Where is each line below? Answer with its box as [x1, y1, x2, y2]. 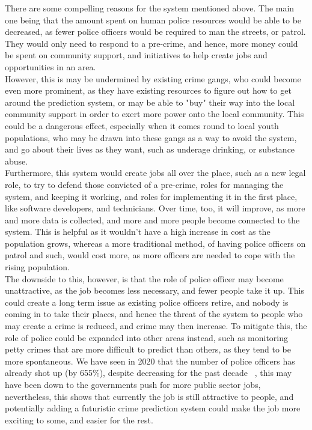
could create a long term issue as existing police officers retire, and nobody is [5, 295, 289, 308]
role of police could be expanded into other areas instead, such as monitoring [5, 331, 289, 344]
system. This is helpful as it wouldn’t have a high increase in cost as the [5, 225, 271, 238]
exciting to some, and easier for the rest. [5, 413, 153, 426]
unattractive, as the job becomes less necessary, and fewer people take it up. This [5, 284, 304, 297]
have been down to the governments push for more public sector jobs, [5, 378, 261, 390]
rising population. [5, 261, 70, 273]
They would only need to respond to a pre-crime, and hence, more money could [5, 37, 298, 49]
